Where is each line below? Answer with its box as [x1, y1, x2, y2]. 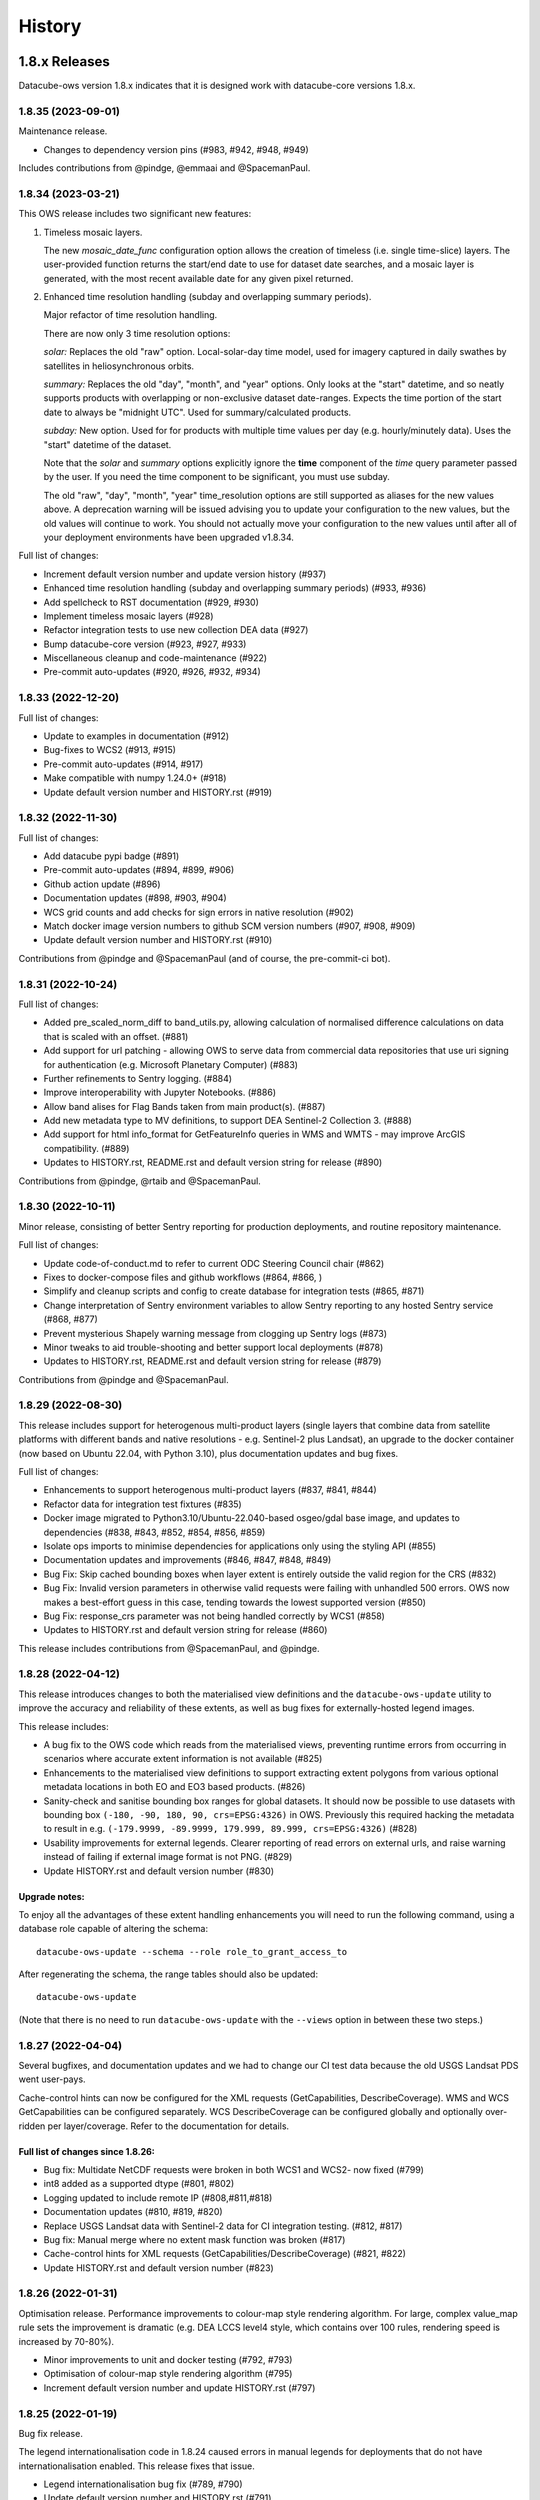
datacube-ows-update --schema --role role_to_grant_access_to [36, 1946, 348, 1957]
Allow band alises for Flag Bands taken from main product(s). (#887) [43, 1100, 326, 1112]
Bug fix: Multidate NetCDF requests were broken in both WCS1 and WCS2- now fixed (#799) [43, 2163, 425, 2175]
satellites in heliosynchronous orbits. [43, 360, 195, 372]
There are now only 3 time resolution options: [43, 327, 231, 339]
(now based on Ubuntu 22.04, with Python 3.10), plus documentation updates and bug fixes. [18, 1447, 399, 1459]
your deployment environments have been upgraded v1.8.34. [43, 531, 295, 543]
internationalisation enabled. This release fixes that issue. [18, 2460, 255, 2472]
